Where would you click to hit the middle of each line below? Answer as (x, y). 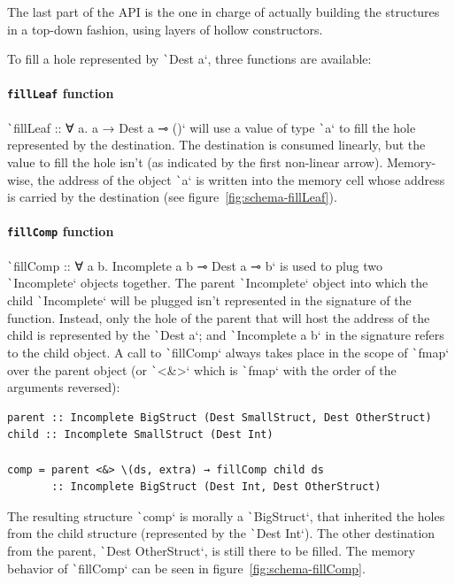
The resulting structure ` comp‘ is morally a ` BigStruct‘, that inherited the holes (226, 515)
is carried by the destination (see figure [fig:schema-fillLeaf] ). (172, 197)
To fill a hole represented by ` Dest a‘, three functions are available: (189, 59)
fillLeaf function (61, 93)
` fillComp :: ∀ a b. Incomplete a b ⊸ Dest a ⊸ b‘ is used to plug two (195, 265)
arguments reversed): (64, 387)
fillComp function (61, 231)
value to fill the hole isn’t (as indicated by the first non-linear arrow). (195, 161)
